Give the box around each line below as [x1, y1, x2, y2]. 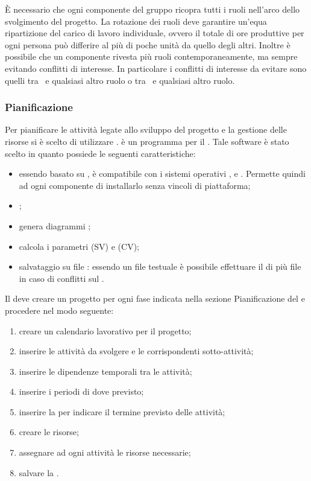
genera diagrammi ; [19, 219, 91, 232]
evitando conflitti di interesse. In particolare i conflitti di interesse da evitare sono [5, 62, 307, 74]
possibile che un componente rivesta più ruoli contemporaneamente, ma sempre [5, 50, 298, 63]
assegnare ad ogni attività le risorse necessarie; [19, 446, 191, 459]
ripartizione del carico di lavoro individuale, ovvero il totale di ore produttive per [5, 27, 304, 39]
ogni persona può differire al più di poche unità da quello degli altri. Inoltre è [5, 38, 291, 51]
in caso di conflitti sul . [19, 272, 104, 284]
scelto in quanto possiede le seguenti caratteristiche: [5, 147, 196, 159]
